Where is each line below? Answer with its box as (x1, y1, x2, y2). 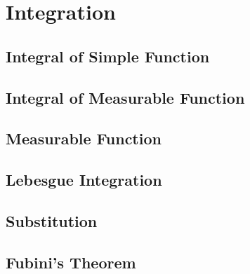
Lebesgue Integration (6, 169, 162, 191)
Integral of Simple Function (6, 45, 210, 67)
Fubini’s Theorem (6, 251, 136, 273)
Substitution (6, 210, 98, 231)
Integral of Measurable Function (6, 86, 245, 108)
